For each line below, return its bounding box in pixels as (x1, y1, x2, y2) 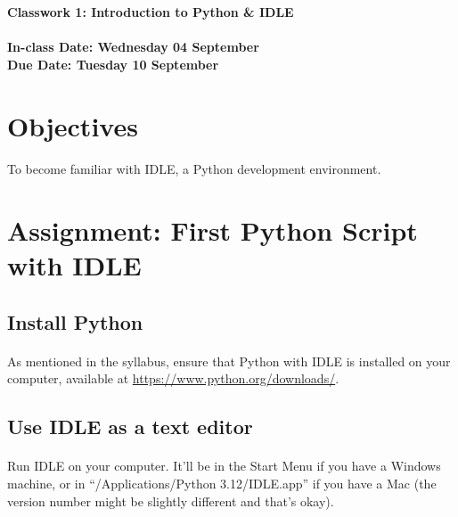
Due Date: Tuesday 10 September (7, 54, 219, 73)
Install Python (7, 308, 143, 335)
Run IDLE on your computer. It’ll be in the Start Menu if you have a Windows (7, 456, 441, 475)
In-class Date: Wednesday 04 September (7, 37, 259, 56)
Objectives (7, 107, 138, 144)
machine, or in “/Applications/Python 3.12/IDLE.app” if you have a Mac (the (7, 474, 437, 493)
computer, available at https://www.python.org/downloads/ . (7, 369, 339, 388)
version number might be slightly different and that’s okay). (7, 491, 334, 510)
